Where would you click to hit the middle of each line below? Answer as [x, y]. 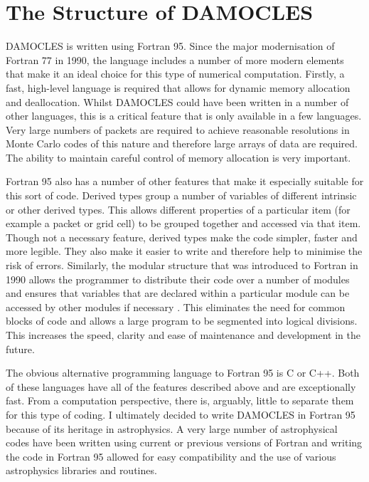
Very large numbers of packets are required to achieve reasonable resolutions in [178, 129]
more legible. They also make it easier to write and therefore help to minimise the [184, 251]
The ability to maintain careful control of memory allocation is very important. [178, 157]
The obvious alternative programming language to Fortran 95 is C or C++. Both [183, 373]
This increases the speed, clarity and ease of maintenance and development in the [183, 335]
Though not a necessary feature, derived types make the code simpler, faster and [182, 237]
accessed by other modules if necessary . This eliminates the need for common [176, 307]
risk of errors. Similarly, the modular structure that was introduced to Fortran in [182, 265]
